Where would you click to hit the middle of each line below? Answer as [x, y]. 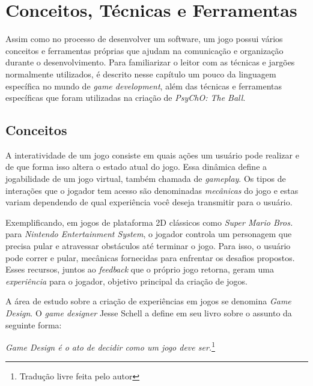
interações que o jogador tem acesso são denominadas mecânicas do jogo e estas [152, 190]
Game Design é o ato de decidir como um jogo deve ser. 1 [110, 346]
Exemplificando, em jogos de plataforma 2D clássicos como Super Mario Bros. [149, 222]
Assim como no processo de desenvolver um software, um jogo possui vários [144, 39]
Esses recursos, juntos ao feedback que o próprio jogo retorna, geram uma [140, 269]
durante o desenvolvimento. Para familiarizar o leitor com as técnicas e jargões [150, 62]
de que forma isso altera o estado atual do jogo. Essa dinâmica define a [136, 167]
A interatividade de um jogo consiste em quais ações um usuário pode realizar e [152, 155]
